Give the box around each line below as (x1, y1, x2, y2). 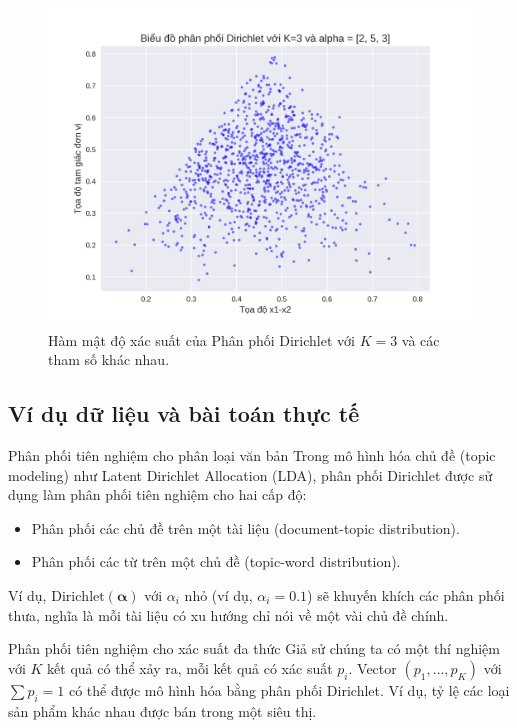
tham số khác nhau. (48, 349, 170, 370)
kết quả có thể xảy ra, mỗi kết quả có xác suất (47, 657, 333, 678)
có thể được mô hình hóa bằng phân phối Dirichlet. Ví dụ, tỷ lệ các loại (68, 679, 510, 700)
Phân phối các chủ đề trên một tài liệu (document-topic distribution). (31, 517, 460, 538)
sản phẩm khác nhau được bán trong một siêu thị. (8, 700, 317, 721)
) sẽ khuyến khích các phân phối (307, 584, 505, 605)
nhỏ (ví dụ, (184, 584, 253, 605)
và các (401, 329, 440, 350)
